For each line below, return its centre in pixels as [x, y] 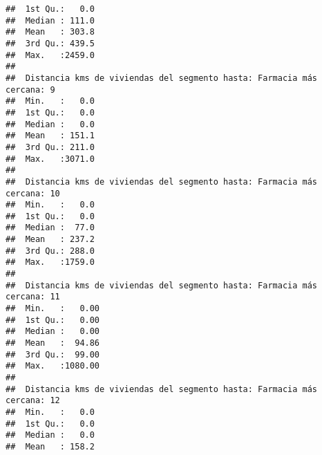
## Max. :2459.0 [50, 55]
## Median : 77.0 [50, 228]
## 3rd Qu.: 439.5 [50, 43]
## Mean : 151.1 [50, 136]
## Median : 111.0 [50, 20]
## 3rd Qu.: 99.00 [53, 354]
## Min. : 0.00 [53, 309]
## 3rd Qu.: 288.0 [50, 251]
